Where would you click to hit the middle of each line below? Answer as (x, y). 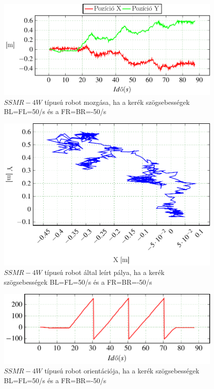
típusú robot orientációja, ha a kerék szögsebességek (122, 371)
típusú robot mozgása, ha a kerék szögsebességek (117, 102)
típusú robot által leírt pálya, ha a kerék (105, 272)
